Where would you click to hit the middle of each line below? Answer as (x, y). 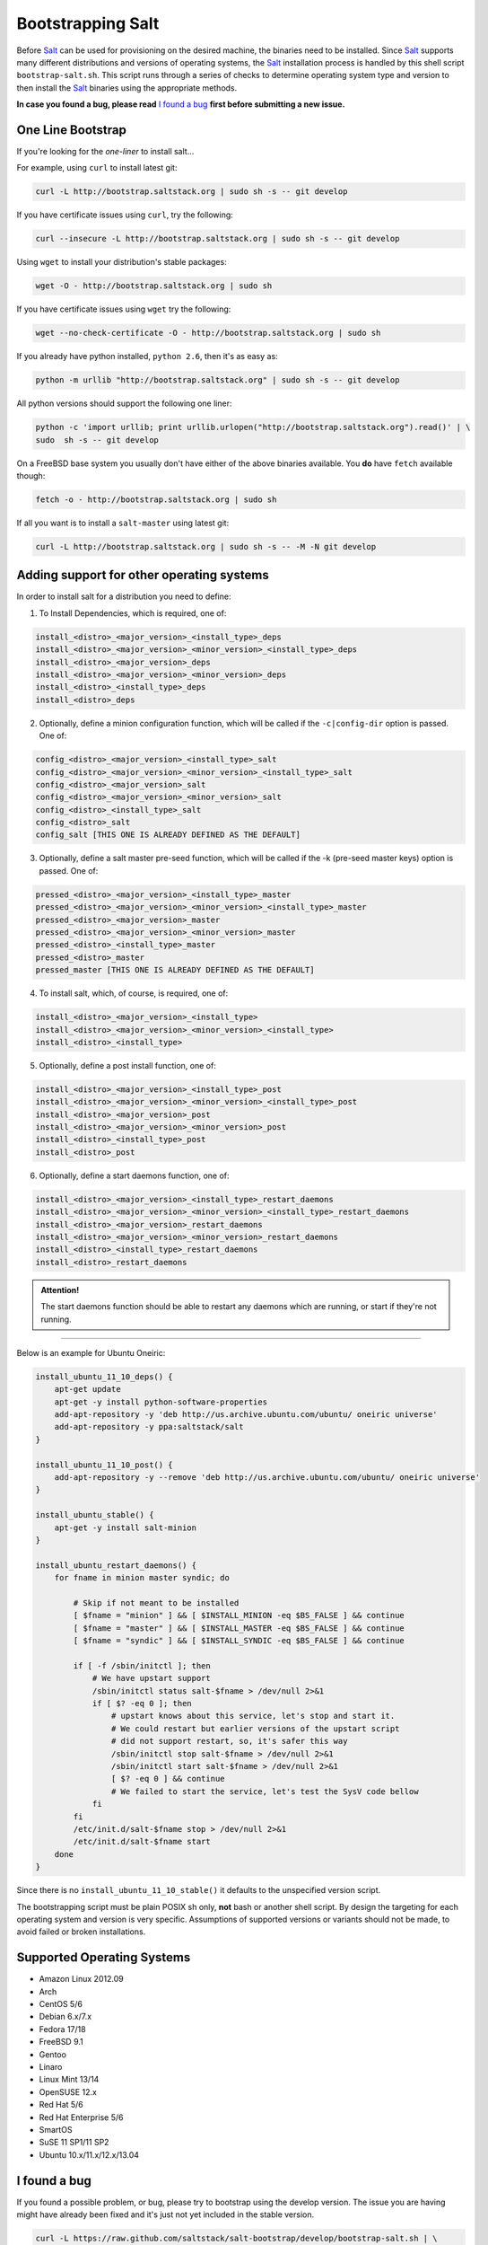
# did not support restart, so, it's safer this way (229, 1741)
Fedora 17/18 (62, 2029)
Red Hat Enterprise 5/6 (81, 2117)
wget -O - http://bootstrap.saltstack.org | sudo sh (154, 286)
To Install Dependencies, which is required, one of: (133, 613)
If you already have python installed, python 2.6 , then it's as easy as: (147, 357)
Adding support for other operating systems (143, 575)
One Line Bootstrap (72, 130)
